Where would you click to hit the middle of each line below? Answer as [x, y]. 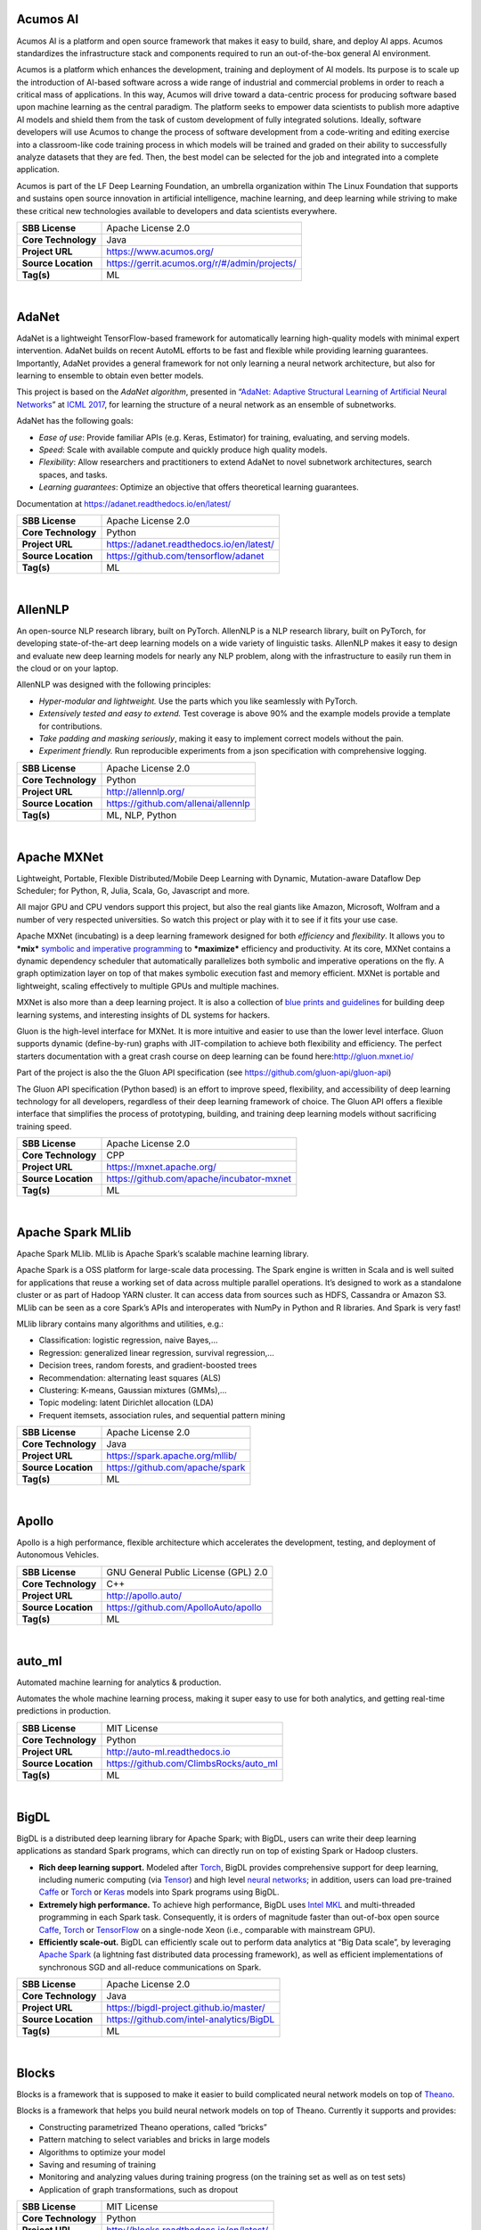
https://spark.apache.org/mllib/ [172, 1456]
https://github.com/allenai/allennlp [179, 803]
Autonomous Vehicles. [58, 1555]
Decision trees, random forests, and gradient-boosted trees [148, 1366]
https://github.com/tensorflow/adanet [185, 556]
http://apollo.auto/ [144, 1595]
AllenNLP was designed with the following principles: [114, 685]
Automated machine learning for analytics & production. [119, 1682]
